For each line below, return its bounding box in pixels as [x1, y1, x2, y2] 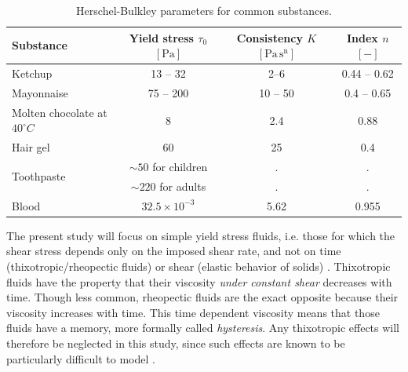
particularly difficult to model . [6, 350, 155, 367]
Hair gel [12, 139, 50, 155]
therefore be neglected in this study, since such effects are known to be [6, 334, 345, 351]
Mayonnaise [12, 84, 68, 100]
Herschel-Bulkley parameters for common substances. [76, 2, 332, 18]
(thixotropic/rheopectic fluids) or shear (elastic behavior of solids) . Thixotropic [6, 257, 391, 274]
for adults [159, 177, 206, 194]
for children [152, 159, 208, 174]
